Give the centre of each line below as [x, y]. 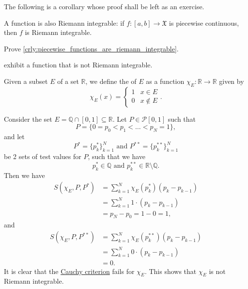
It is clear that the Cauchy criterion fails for [69, 271]
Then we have [24, 175]
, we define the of [111, 81]
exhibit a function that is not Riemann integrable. [78, 65]
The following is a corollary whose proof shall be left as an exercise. [104, 6]
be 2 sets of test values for [43, 156]
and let [14, 136]
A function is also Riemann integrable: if [64, 23]
